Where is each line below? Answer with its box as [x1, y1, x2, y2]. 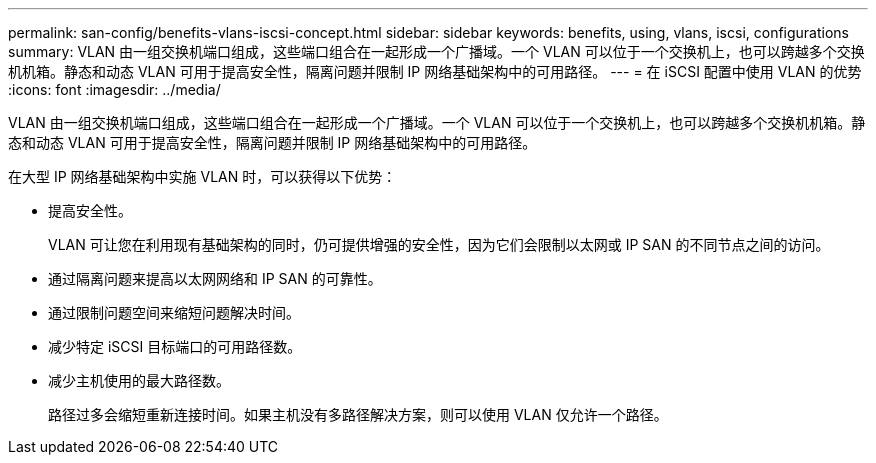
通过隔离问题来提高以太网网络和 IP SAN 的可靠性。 [48, 270, 382, 287]
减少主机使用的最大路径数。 [48, 372, 230, 389]
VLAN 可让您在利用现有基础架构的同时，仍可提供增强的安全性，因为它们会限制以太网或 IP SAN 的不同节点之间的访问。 [48, 236, 830, 253]
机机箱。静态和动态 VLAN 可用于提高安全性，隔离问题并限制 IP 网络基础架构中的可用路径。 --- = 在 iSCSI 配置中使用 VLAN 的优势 [8, 63, 862, 80]
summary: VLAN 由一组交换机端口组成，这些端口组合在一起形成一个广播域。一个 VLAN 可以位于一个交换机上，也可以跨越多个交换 [8, 43, 865, 60]
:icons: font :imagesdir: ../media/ [8, 81, 221, 98]
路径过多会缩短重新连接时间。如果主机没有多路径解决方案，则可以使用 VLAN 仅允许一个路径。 [48, 406, 668, 423]
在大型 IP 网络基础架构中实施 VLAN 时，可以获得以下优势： [8, 168, 397, 185]
